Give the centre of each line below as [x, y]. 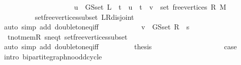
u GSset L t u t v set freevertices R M [150, 7]
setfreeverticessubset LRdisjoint [84, 17]
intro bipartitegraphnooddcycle [53, 56]
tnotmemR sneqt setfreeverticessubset [67, 36]
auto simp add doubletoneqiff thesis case [120, 46]
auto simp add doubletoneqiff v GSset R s [97, 27]
